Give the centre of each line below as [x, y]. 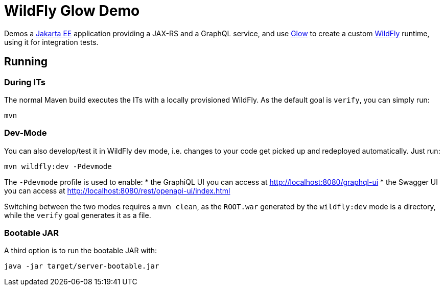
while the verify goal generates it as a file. [78, 215]
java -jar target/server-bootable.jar [82, 266]
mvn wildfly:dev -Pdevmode [58, 166]
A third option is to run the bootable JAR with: [81, 251]
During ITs [25, 82]
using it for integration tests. [51, 42]
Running [26, 62]
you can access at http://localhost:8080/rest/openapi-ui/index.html [117, 190]
